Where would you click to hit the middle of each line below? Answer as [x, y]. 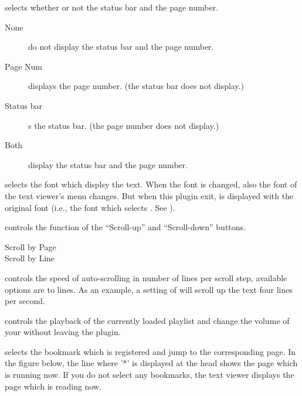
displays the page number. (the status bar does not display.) [136, 86]
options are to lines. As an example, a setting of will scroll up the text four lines [149, 289]
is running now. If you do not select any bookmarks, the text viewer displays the [150, 375]
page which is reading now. [53, 386]
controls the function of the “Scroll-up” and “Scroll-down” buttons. [125, 227]
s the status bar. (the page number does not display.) [124, 125]
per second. [25, 301]
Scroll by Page [30, 246]
